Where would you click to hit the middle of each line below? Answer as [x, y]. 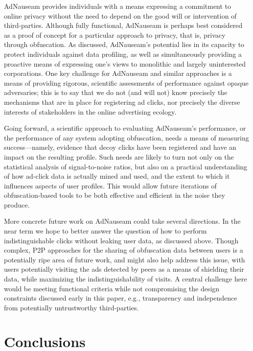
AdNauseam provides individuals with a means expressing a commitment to [118, 6]
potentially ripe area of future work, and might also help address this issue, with [125, 259]
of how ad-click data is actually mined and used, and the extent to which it [117, 176]
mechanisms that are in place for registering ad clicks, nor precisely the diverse [122, 102]
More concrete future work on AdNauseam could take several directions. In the [122, 221]
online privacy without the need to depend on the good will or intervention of [120, 15]
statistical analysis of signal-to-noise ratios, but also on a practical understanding [126, 166]
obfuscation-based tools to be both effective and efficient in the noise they [115, 195]
